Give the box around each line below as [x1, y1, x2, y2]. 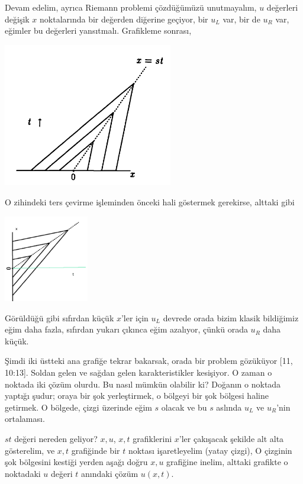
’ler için [121, 311, 149, 324]
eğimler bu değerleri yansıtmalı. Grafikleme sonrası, [5, 24, 192, 37]
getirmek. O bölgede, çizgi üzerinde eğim [5, 401, 152, 413]
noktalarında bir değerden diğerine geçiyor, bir [40, 12, 208, 25]
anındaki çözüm [81, 467, 138, 479]
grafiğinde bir [71, 444, 120, 456]
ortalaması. [5, 412, 45, 425]
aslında [216, 401, 242, 413]
